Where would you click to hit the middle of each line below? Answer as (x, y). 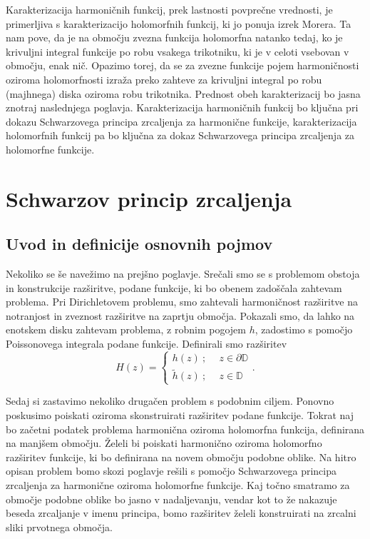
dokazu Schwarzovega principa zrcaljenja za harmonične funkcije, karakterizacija (181, 121)
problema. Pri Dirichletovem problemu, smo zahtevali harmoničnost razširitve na (182, 302)
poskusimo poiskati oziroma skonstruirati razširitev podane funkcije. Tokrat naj (180, 415)
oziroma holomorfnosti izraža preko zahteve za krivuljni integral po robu (164, 79)
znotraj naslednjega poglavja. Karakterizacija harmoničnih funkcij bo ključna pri (182, 107)
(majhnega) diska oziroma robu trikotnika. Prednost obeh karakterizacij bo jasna (183, 93)
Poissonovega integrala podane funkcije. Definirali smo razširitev (147, 344)
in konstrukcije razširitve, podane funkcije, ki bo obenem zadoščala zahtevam (174, 287)
